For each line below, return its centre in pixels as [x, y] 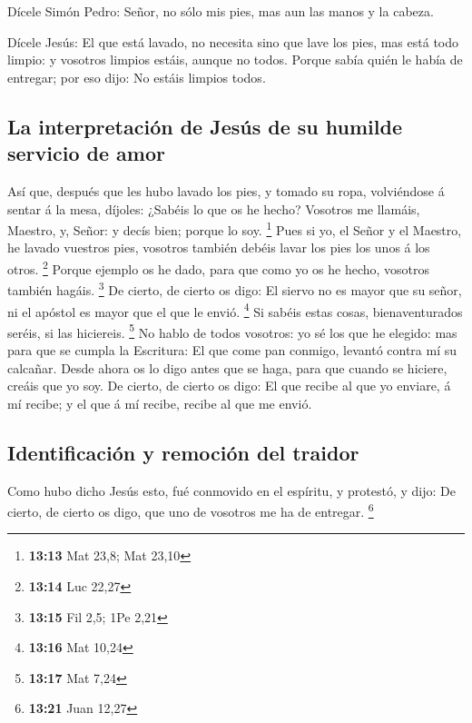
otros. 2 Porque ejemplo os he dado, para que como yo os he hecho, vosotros [219, 267]
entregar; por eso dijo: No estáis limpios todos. [137, 77]
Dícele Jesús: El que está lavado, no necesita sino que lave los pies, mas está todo [233, 41]
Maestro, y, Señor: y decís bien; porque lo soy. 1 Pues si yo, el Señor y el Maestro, [235, 228]
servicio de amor [86, 153]
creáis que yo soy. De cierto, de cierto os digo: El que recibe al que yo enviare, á [229, 386]
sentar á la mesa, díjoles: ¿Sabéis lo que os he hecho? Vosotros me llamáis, [214, 208]
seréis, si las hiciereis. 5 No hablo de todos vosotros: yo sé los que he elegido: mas [232, 331]
